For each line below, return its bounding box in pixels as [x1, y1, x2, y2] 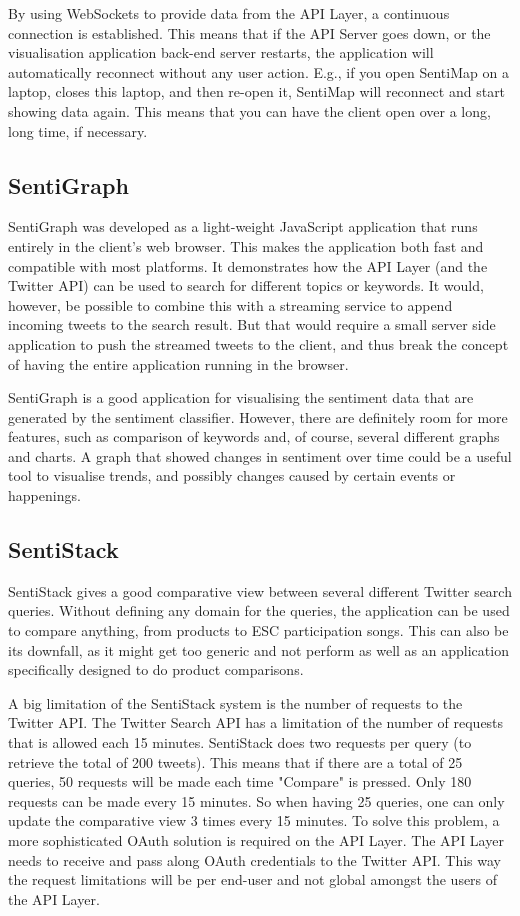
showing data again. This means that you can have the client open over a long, [8, 100, 491, 121]
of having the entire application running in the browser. [8, 353, 349, 374]
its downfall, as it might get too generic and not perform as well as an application [8, 639, 509, 660]
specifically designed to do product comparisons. [8, 659, 304, 680]
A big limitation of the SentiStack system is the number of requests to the [8, 692, 463, 713]
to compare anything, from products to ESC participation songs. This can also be [8, 620, 509, 641]
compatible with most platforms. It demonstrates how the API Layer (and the [8, 255, 488, 276]
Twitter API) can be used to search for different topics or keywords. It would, [8, 275, 484, 296]
